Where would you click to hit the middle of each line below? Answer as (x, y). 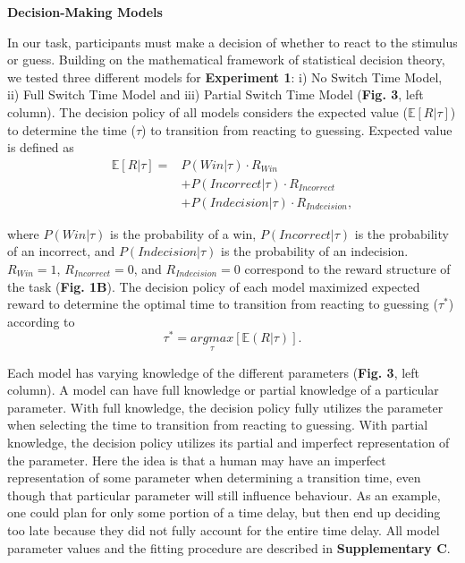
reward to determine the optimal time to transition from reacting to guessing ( (223, 304)
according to (41, 321)
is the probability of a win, (183, 233)
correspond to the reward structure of (347, 269)
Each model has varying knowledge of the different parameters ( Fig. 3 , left (214, 372)
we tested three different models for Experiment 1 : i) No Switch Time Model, (225, 77)
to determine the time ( (72, 129)
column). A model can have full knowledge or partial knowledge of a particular (223, 390)
